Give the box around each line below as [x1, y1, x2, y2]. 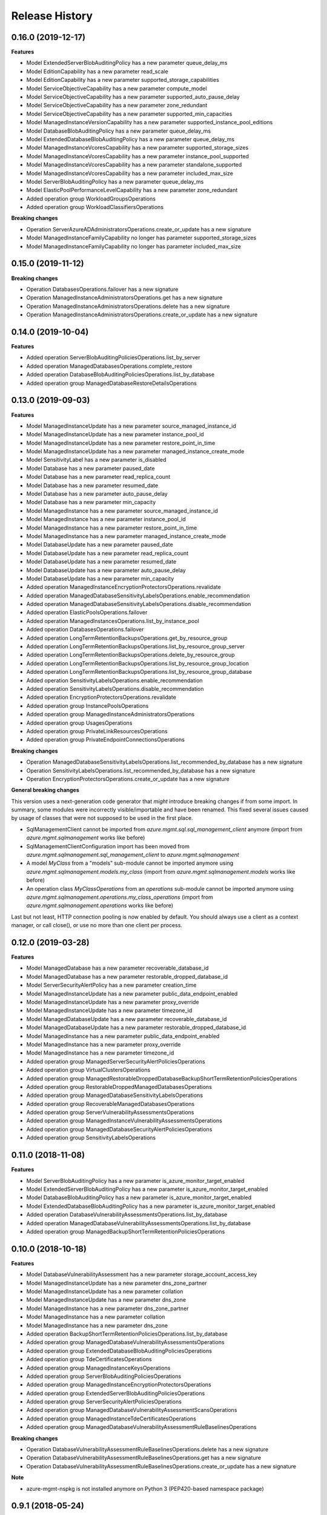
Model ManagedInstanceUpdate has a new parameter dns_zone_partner [26, 1279, 207, 1287]
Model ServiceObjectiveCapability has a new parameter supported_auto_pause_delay [26, 93, 240, 101]
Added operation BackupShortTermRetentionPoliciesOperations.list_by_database [26, 1330, 228, 1337]
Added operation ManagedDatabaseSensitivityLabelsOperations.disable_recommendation [26, 601, 251, 608]
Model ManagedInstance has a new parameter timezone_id [26, 1049, 174, 1057]
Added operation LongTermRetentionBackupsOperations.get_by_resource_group [26, 634, 228, 642]
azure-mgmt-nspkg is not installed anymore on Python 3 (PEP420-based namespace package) [26, 1485, 264, 1492]
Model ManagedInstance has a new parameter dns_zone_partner [26, 1305, 189, 1312]
